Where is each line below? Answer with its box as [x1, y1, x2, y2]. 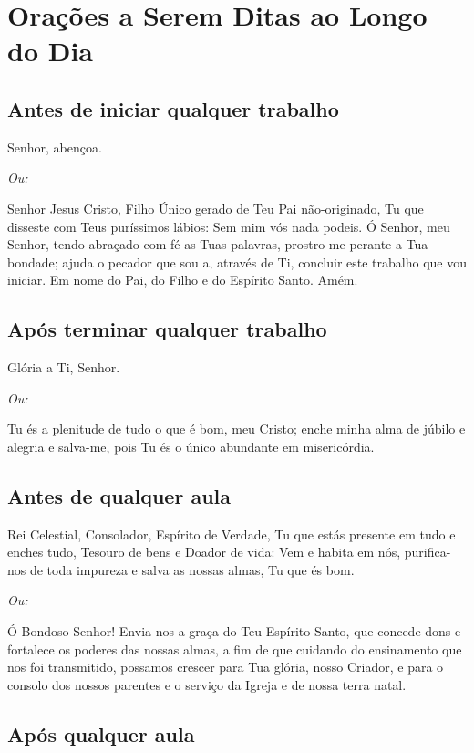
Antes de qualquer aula [7, 481, 231, 509]
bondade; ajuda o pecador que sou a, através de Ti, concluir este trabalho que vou [7, 252, 468, 271]
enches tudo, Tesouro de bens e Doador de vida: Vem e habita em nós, [7, 542, 401, 561]
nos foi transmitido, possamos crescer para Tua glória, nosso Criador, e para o [7, 657, 444, 676]
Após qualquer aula [7, 719, 195, 748]
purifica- [404, 542, 451, 561]
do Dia [7, 32, 93, 69]
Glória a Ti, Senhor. [7, 358, 120, 377]
